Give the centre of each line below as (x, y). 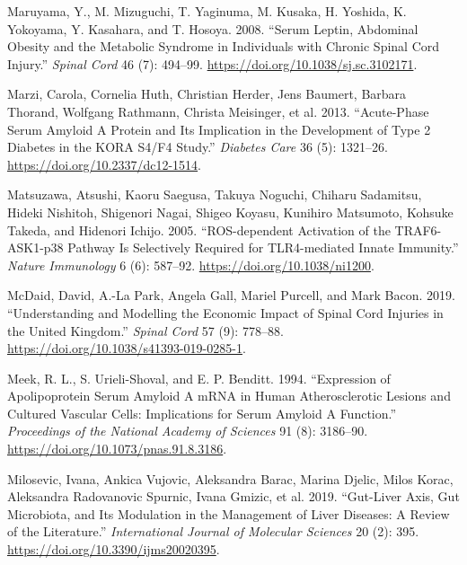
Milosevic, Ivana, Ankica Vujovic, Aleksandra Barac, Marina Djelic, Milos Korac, (230, 478)
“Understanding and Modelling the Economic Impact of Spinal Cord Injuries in (225, 312)
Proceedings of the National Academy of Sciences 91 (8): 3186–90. (188, 431)
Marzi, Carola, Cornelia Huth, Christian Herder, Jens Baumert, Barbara (207, 94)
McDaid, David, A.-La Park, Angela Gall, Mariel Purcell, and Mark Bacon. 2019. (231, 295)
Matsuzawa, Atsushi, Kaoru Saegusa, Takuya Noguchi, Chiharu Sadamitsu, (215, 194)
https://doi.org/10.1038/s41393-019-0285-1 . (127, 348)
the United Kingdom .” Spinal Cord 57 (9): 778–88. (145, 330)
